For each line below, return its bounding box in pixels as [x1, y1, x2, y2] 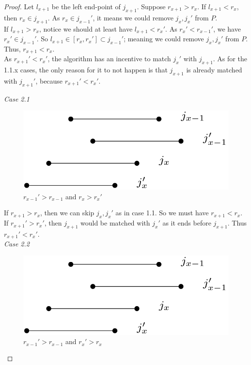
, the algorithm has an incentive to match [47, 53, 171, 64]
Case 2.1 [4, 93, 30, 104]
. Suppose [137, 1, 166, 11]
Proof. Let [4, 1, 34, 11]
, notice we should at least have [39, 23, 133, 34]
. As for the [213, 53, 247, 64]
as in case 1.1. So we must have [115, 208, 209, 218]
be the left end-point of [51, 1, 121, 11]
